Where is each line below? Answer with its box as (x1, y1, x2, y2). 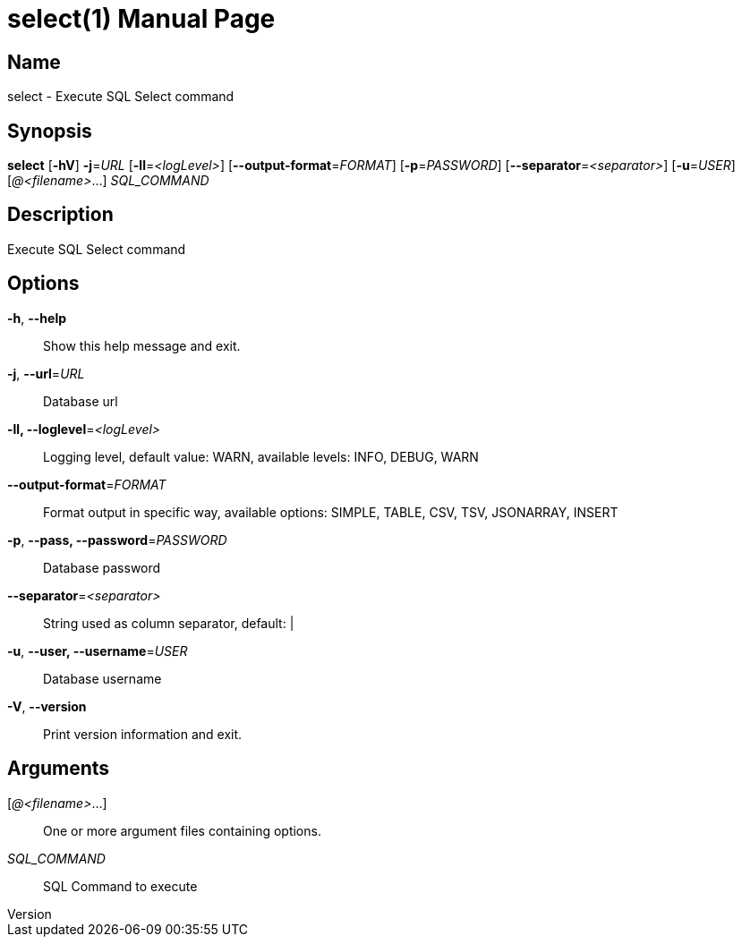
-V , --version (7, 698, 87, 714)
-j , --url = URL (7, 365, 85, 381)
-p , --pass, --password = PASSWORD (7, 532, 227, 548)
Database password (43, 559, 161, 575)
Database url (43, 393, 118, 409)
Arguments (7, 757, 110, 780)
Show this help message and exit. (43, 337, 241, 353)
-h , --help (7, 310, 67, 326)
